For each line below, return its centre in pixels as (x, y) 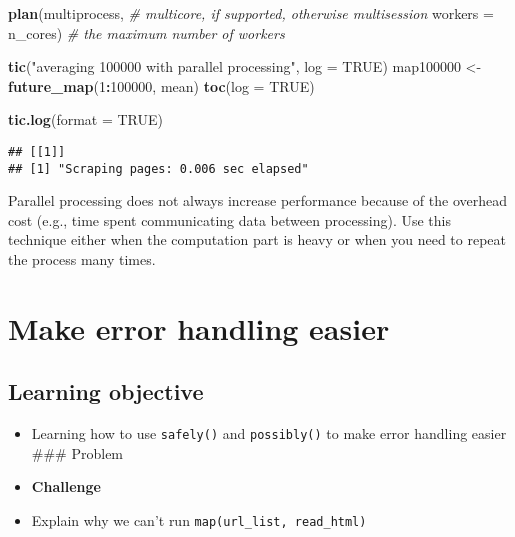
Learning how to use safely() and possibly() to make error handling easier (269, 433)
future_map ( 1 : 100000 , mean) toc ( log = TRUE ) (161, 85)
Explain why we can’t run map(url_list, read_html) (199, 520)
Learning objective (106, 391)
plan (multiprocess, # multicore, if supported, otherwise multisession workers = (251, 13)
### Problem (77, 452)
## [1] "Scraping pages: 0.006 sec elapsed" (158, 168)
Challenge (66, 486)
